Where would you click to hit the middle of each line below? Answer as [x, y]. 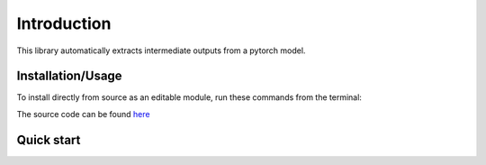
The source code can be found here [83, 114]
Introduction [64, 23]
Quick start [49, 140]
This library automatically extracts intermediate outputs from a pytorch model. [161, 50]
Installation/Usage [69, 76]
